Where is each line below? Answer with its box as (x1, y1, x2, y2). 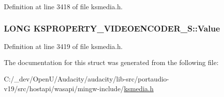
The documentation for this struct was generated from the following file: (4, 57, 219, 67)
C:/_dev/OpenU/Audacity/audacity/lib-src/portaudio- (4, 74, 169, 83)
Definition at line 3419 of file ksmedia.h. (4, 41, 123, 51)
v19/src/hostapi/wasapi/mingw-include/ (4, 83, 124, 93)
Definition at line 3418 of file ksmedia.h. (4, 1, 123, 11)
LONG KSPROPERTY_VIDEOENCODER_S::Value (4, 22, 220, 34)
